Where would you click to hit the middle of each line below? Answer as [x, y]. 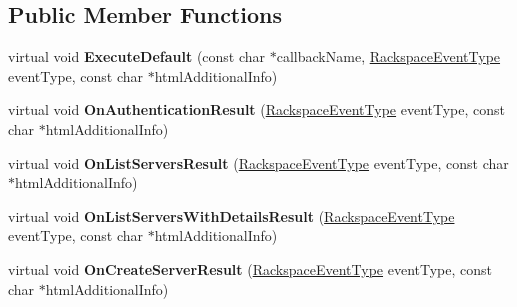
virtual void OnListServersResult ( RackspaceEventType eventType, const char [258, 162]
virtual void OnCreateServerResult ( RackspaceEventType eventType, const [250, 268]
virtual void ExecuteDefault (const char [137, 56]
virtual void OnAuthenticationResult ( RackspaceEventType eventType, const [257, 109]
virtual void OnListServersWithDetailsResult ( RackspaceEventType [231, 215]
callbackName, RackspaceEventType [388, 56]
